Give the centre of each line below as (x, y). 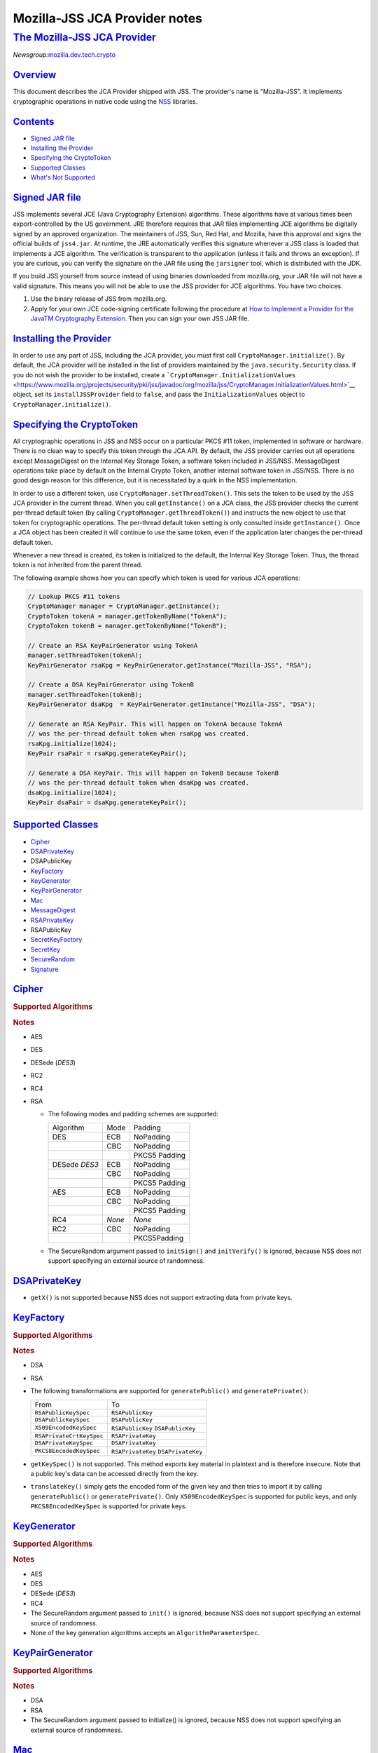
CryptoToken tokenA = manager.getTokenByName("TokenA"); (127, 616)
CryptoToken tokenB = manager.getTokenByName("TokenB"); (127, 625)
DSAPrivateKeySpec (64, 1443)
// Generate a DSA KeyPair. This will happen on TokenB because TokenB (153, 773)
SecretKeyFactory (56, 940)
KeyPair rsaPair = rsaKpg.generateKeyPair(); (107, 753)
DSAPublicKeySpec (62, 1420)
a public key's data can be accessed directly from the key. (114, 1474)
